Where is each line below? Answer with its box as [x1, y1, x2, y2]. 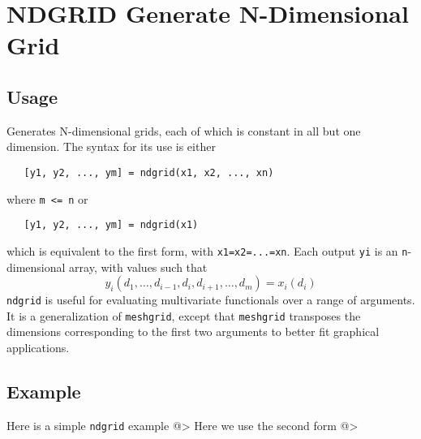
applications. [6, 339, 70, 356]
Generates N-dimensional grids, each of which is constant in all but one [6, 122, 361, 139]
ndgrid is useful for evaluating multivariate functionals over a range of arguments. [6, 291, 415, 308]
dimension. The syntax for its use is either [6, 138, 216, 155]
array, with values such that [69, 258, 208, 275]
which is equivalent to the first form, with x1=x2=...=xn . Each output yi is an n [6, 242, 408, 259]
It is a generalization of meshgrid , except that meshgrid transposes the [6, 307, 361, 324]
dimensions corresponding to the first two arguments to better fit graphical [6, 323, 380, 340]
